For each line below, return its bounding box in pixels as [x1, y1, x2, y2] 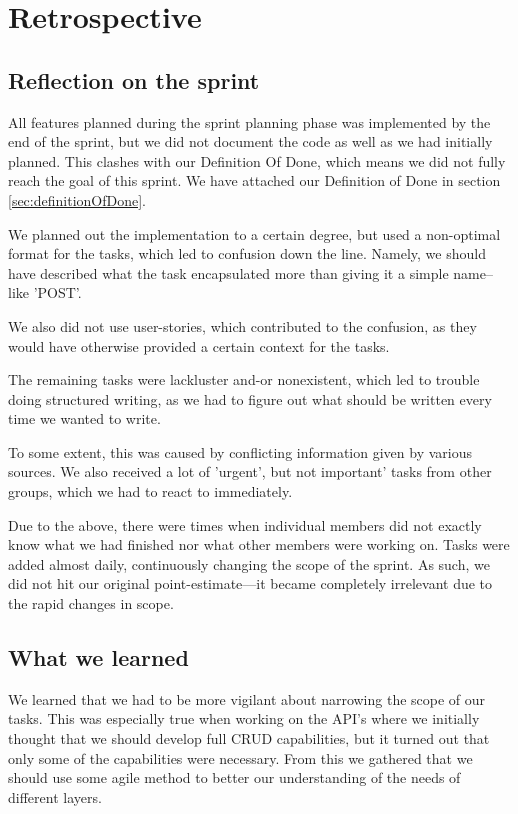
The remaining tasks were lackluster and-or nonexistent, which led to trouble [8, 369, 480, 390]
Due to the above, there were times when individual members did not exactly [8, 514, 482, 535]
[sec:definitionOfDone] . [8, 189, 146, 210]
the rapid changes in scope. [8, 593, 174, 614]
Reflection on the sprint [8, 64, 260, 95]
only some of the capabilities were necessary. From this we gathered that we [8, 747, 473, 768]
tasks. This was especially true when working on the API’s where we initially [8, 708, 480, 729]
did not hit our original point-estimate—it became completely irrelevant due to [8, 573, 493, 594]
